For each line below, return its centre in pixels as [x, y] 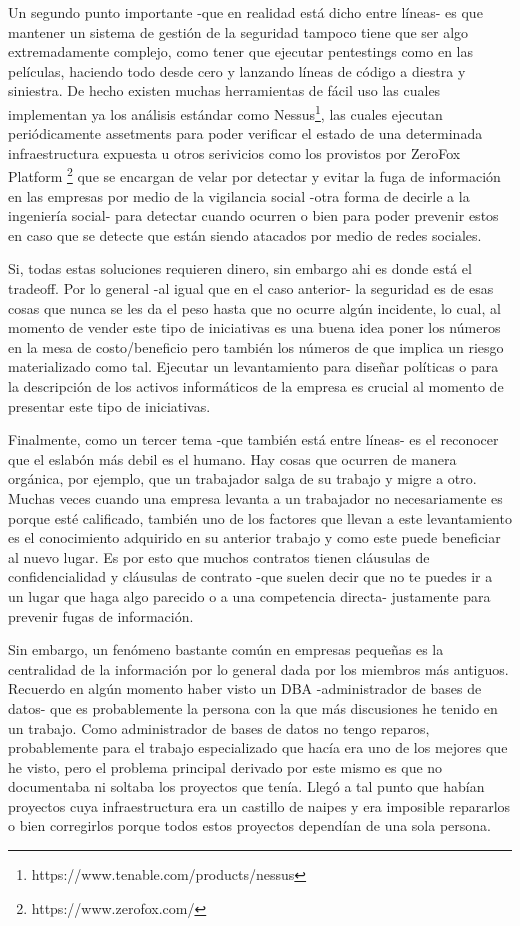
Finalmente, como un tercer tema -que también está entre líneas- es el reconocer [253, 439]
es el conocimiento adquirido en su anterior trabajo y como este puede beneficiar [254, 537]
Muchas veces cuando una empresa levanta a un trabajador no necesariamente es [255, 497]
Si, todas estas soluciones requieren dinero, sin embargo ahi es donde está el [240, 268]
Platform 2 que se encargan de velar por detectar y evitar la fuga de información [254, 175]
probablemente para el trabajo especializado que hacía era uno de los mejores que [258, 747]
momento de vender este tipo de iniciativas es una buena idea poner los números [254, 327]
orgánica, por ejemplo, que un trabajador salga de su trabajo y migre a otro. [242, 478]
